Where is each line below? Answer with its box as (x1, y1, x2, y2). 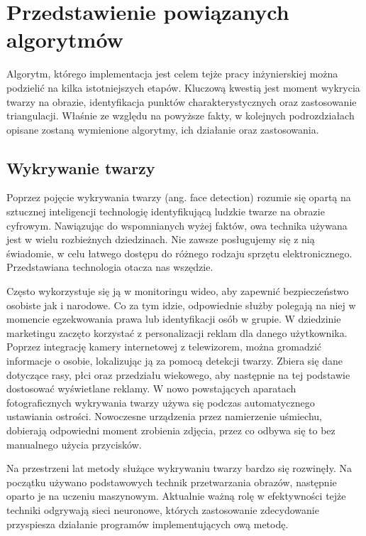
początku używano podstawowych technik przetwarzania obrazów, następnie (6, 474, 337, 489)
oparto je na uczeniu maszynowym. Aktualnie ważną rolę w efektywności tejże (6, 488, 346, 503)
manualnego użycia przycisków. (6, 436, 142, 451)
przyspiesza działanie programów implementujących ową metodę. (6, 516, 289, 531)
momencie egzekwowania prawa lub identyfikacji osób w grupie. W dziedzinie (6, 311, 341, 326)
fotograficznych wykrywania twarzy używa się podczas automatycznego (6, 395, 315, 409)
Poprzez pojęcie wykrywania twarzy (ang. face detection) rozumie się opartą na (6, 190, 351, 205)
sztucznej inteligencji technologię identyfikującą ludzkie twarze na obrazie (6, 204, 325, 219)
